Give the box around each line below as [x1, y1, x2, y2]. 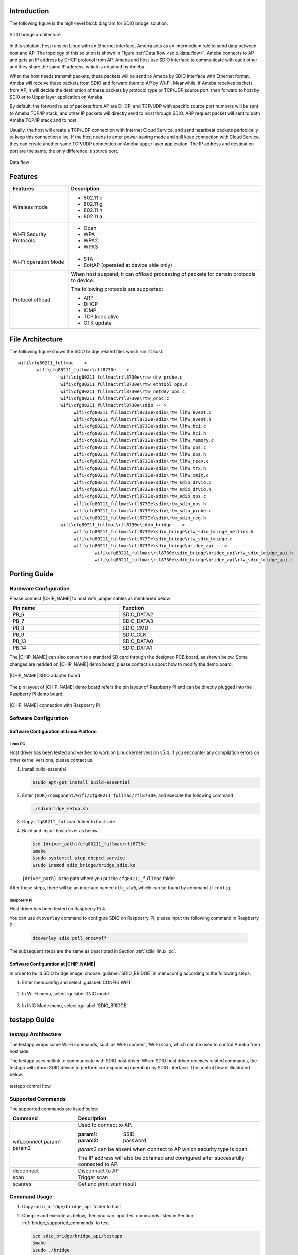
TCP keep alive [83, 313, 119, 320]
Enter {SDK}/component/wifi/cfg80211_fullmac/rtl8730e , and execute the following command [22, 792, 233, 798]
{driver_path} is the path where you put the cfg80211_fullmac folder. [22, 875, 176, 881]
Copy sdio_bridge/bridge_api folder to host [22, 1204, 121, 1210]
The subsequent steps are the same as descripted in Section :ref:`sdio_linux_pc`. [9, 948, 177, 954]
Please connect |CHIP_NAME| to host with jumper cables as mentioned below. [9, 595, 171, 602]
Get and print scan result [78, 1180, 136, 1187]
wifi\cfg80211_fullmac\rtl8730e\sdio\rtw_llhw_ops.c [73, 444, 206, 450]
